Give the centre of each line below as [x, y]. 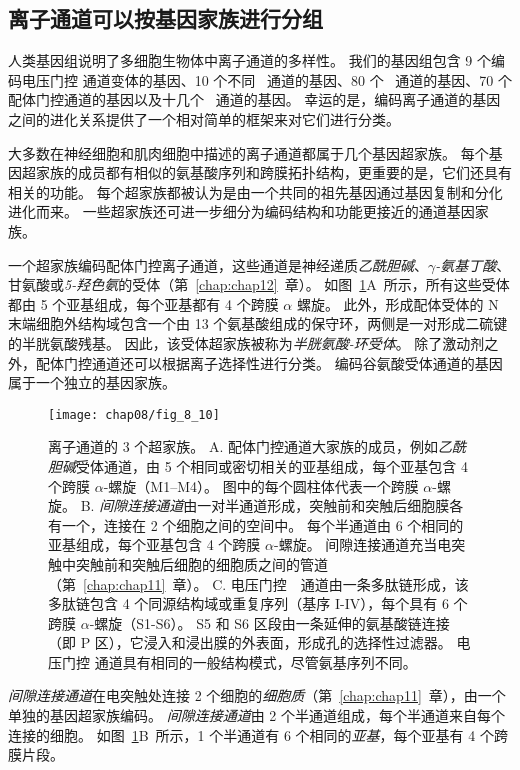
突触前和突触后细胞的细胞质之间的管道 [201, 563]
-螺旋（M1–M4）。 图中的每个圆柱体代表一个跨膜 [261, 485]
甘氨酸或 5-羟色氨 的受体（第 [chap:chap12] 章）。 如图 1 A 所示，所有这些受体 [259, 284]
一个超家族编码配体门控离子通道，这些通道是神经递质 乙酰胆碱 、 [218, 264]
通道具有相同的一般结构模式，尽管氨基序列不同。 [255, 661]
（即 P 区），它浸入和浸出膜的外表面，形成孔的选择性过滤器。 [250, 642]
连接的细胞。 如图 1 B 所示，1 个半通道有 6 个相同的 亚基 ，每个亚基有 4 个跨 [258, 734]
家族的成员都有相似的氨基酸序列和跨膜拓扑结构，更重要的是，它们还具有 [273, 172]
